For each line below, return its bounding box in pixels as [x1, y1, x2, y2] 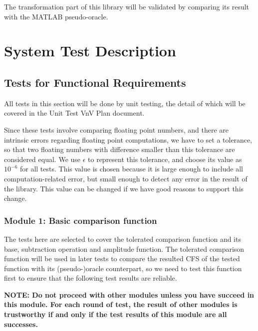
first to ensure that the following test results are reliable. [4, 273, 177, 283]
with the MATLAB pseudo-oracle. [4, 11, 108, 21]
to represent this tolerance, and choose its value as [88, 154, 242, 164]
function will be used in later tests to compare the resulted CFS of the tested [4, 253, 240, 264]
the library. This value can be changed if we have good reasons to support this [4, 183, 244, 193]
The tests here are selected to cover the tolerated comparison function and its [4, 233, 241, 244]
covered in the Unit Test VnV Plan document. [4, 108, 145, 118]
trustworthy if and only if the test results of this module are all [4, 309, 227, 320]
